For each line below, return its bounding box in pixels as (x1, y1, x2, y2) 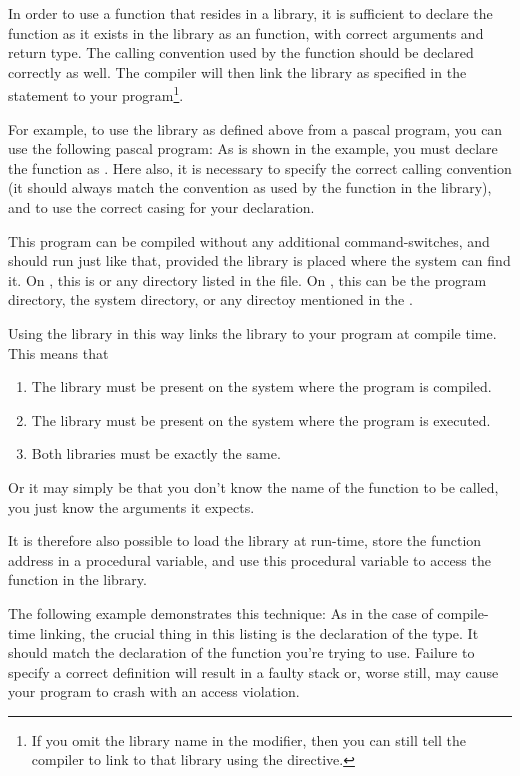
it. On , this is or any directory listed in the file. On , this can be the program (8, 269, 487, 290)
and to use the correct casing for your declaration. (8, 197, 315, 217)
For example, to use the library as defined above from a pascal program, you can (8, 118, 503, 139)
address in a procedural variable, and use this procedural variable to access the (8, 549, 491, 570)
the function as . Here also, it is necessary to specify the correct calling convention (8, 157, 512, 178)
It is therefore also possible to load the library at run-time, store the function (8, 530, 482, 551)
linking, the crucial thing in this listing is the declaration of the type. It (39, 622, 479, 643)
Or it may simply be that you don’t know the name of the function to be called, (8, 476, 499, 497)
